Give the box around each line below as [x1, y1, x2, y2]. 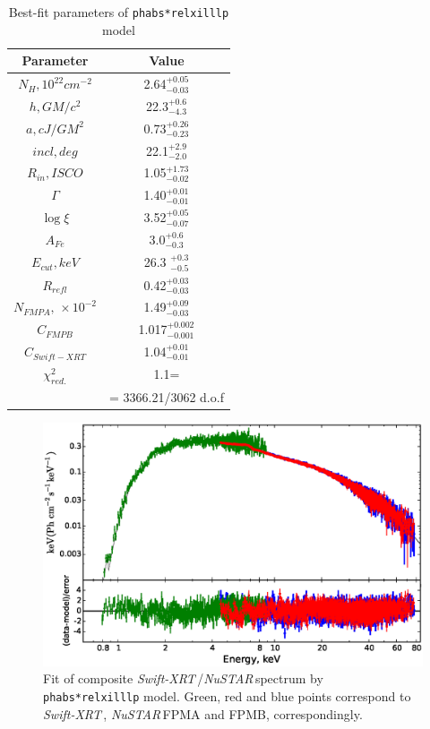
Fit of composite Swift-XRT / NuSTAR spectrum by [43, 669, 323, 688]
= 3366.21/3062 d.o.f [108, 387, 224, 406]
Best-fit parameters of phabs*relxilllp [8, 3, 229, 21]
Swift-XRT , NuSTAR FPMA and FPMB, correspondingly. [43, 704, 363, 723]
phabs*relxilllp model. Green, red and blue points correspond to [43, 686, 411, 705]
